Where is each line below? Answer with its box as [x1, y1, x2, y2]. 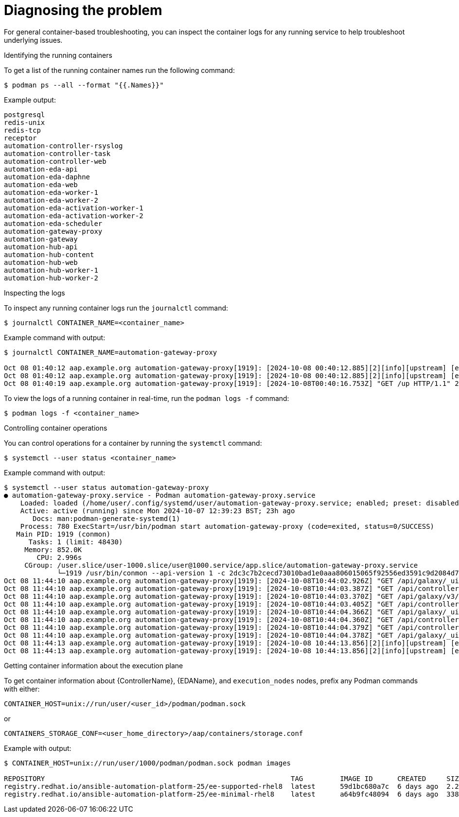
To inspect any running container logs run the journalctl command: [4, 303, 229, 312]
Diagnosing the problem [4, 2, 162, 18]
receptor [4, 134, 37, 142]
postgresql [4, 110, 45, 119]
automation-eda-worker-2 [4, 196, 98, 204]
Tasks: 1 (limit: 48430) [28, 538, 123, 546]
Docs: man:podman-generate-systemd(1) [33, 514, 180, 522]
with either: [4, 684, 40, 693]
